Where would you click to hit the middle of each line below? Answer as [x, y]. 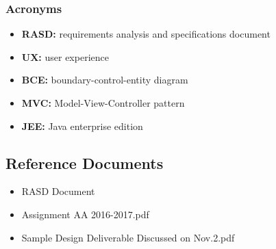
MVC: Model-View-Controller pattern [103, 103]
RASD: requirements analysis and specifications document [146, 34]
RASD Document [58, 191]
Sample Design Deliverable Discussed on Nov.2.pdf [128, 237]
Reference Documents [85, 162]
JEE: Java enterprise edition [82, 126]
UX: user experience [65, 56]
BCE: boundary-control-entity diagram [105, 80]
